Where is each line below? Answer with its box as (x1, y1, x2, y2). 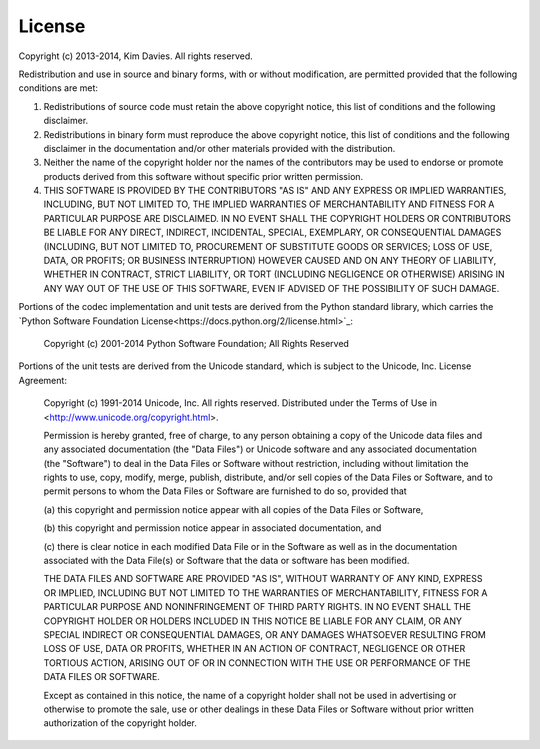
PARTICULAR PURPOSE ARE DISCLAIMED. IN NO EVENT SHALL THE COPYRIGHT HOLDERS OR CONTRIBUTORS (43, 212, 512, 224)
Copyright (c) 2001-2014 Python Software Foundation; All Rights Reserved (43, 337, 350, 349)
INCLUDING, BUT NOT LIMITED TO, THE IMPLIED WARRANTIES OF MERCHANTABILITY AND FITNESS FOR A (43, 198, 495, 210)
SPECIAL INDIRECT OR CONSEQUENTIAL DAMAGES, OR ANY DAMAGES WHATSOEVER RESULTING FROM (43, 629, 487, 640)
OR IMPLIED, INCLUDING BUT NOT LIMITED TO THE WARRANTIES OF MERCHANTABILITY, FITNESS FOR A (43, 586, 488, 599)
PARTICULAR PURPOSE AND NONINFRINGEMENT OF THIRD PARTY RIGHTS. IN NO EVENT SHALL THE (43, 601, 472, 613)
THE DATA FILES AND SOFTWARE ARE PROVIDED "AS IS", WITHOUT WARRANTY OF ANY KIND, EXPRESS (43, 573, 483, 585)
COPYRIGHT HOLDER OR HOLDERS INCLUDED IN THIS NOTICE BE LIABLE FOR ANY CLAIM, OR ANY (43, 615, 462, 627)
